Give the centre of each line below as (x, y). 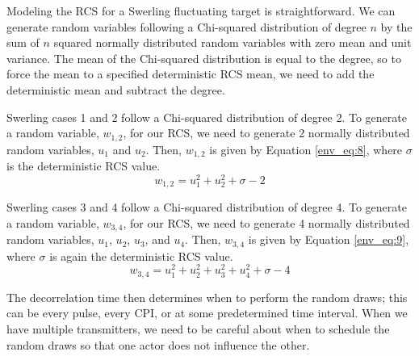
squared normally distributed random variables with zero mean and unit (233, 42)
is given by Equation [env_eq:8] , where (306, 149)
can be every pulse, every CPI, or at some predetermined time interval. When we (207, 313)
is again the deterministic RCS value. (141, 255)
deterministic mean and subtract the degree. (116, 89)
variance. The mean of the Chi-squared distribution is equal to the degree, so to (204, 58)
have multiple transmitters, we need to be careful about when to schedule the (198, 329)
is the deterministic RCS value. (84, 166)
